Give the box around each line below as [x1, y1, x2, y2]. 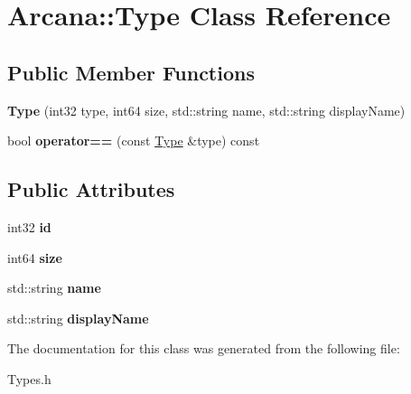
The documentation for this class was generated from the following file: [7, 339, 400, 358]
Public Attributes [7, 175, 175, 203]
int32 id [7, 217, 51, 236]
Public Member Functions [7, 58, 255, 86]
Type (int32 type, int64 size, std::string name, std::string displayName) [7, 100, 406, 119]
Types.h [7, 369, 51, 388]
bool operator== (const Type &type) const [7, 131, 260, 150]
